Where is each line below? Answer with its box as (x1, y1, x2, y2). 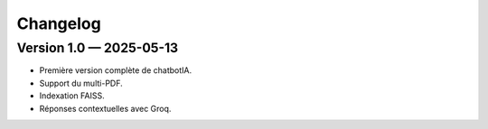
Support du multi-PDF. (39, 78, 124, 88)
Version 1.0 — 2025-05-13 (16, 40, 179, 56)
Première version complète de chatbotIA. (39, 65, 192, 76)
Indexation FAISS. (39, 90, 105, 101)
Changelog (16, 14, 101, 33)
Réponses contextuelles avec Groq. (39, 103, 172, 114)
